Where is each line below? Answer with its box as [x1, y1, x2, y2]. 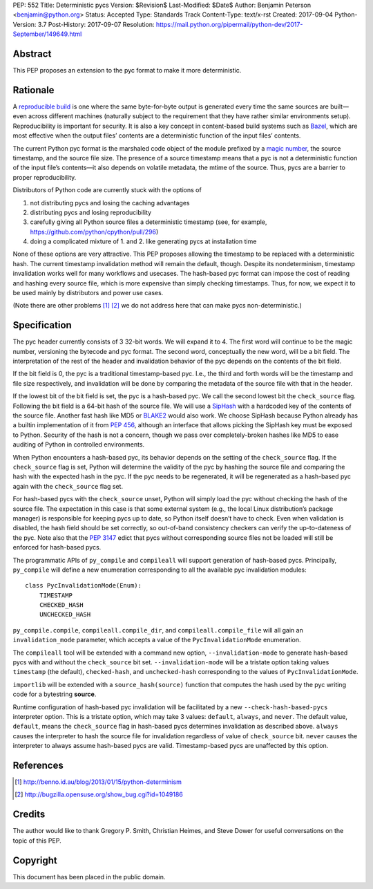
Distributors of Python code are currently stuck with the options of [12, 186, 202, 194]
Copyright [12, 854, 58, 866]
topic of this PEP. [12, 836, 61, 845]
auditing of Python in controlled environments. [12, 440, 145, 449]
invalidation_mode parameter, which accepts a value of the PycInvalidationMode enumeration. [12, 636, 301, 644]
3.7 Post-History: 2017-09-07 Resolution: [37, 20, 155, 28]
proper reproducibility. [12, 173, 77, 181]
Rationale [12, 84, 55, 96]
